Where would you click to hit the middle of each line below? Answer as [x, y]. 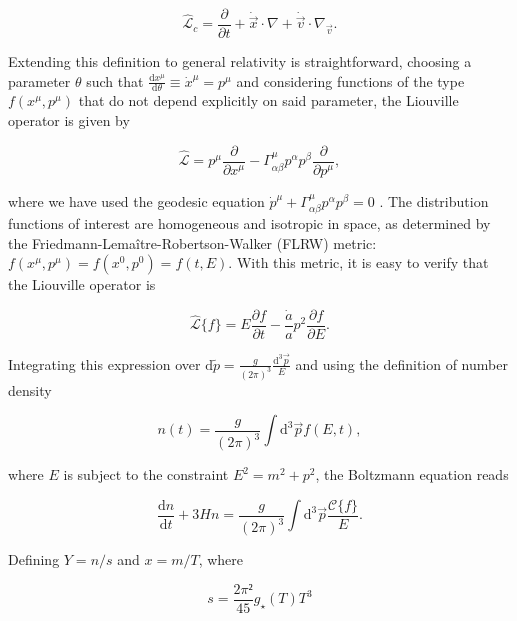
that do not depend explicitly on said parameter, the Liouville [268, 100]
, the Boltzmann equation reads [412, 474]
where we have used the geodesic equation [136, 200]
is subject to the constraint [146, 474]
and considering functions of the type [350, 80]
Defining [34, 559]
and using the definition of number [401, 363]
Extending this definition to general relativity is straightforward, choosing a [240, 61]
